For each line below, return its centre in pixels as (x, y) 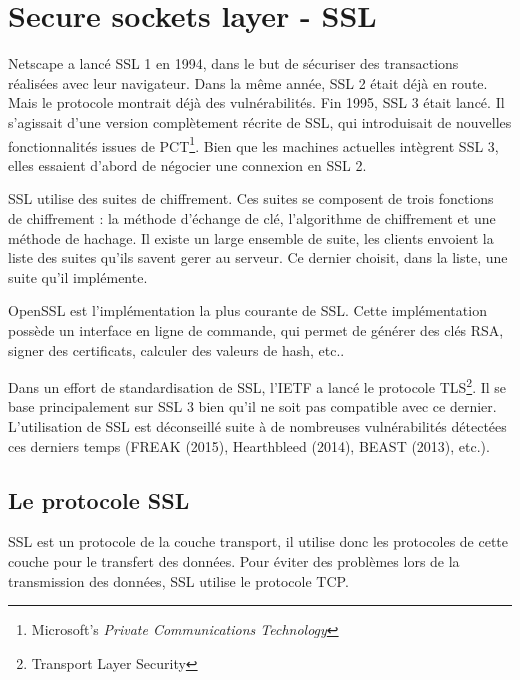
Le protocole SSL (99, 499)
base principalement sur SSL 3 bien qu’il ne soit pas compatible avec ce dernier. (252, 406)
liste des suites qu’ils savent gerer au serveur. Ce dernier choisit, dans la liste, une (258, 257)
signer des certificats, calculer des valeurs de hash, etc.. (176, 349)
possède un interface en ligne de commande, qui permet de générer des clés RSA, (256, 329)
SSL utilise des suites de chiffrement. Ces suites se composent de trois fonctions (251, 198)
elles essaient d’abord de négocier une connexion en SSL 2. (187, 164)
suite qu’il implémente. (78, 276)
